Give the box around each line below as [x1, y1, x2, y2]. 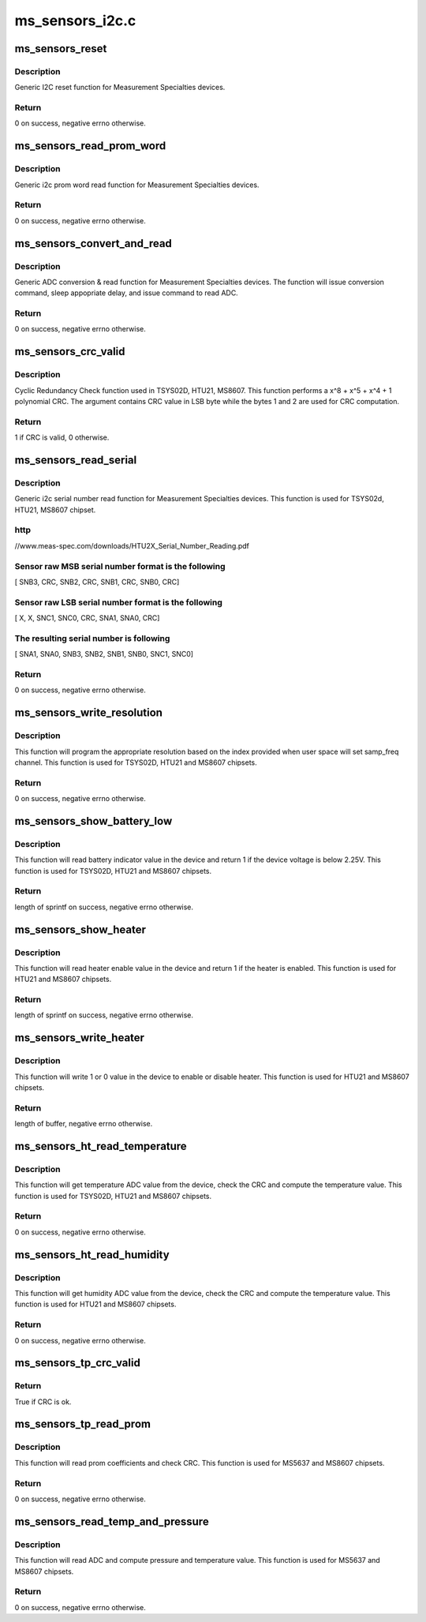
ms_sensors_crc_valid [14, 345, 125, 358]
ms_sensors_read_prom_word [14, 139, 166, 153]
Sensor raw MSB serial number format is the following [14, 560, 226, 571]
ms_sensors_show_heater [14, 923, 146, 936]
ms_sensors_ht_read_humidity [14, 1248, 170, 1261]
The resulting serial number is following [14, 632, 170, 643]
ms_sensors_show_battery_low [14, 814, 173, 828]
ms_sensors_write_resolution [14, 706, 163, 720]
